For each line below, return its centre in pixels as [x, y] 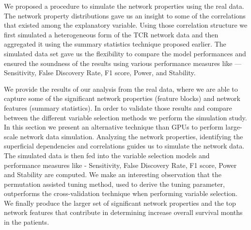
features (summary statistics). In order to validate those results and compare [118, 107]
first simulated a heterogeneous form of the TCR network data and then [111, 34]
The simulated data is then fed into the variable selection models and [107, 155]
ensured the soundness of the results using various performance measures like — [123, 63]
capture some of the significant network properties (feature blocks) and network [122, 98]
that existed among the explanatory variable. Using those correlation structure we [126, 25]
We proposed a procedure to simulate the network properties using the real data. [124, 6]
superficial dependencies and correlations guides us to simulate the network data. [124, 146]
